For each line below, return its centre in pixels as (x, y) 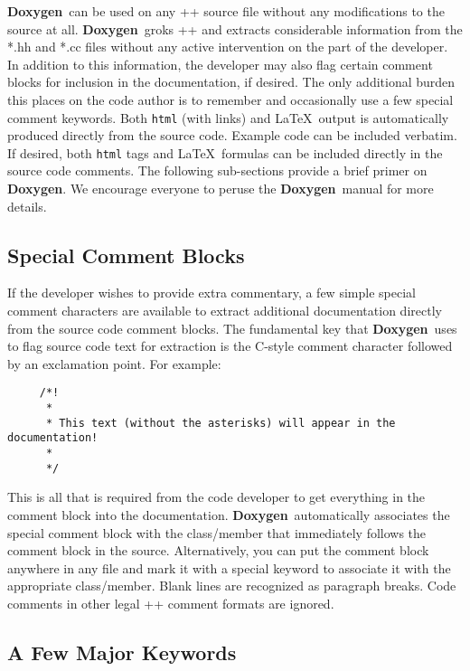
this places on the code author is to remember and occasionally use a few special (230, 99)
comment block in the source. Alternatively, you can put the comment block (218, 550)
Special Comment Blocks (126, 255)
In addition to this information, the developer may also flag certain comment (220, 64)
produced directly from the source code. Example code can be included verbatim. (232, 135)
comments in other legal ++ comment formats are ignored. (171, 603)
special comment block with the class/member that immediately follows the (217, 532)
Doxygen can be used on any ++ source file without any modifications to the (226, 11)
